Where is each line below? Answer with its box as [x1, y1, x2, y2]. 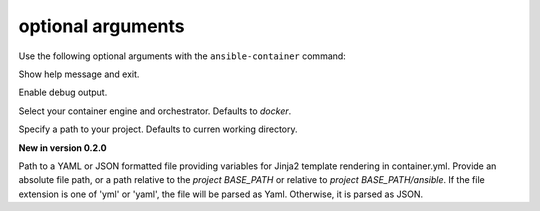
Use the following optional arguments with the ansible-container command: [18, 50, 347, 62]
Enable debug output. [18, 86, 108, 99]
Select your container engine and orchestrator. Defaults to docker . [18, 105, 292, 117]
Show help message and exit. [18, 68, 140, 80]
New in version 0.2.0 [18, 141, 107, 154]
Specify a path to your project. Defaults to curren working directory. [18, 123, 299, 135]
